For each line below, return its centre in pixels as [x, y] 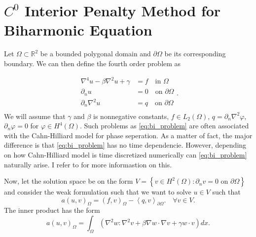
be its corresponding [195, 54]
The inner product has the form [52, 210]
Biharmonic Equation [78, 30]
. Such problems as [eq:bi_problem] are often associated [164, 126]
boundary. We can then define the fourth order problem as [92, 63]
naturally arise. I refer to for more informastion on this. [88, 164]
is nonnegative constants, [131, 116]
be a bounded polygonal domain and [95, 54]
